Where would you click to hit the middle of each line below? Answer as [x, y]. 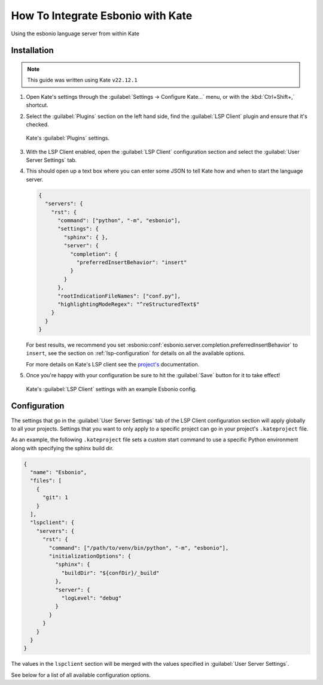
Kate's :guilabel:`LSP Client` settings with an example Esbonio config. [111, 389]
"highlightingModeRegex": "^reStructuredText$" [129, 304]
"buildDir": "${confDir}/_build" [110, 573]
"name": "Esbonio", [59, 472]
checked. [37, 124]
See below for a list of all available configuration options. [81, 675]
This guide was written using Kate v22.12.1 [82, 80]
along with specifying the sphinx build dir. [62, 448]
